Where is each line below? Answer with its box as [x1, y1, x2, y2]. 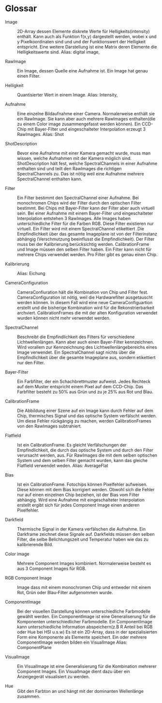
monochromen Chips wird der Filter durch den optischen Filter [17, 200, 142, 206]
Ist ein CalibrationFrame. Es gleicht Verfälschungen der [17, 442, 127, 447]
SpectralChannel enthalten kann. [17, 176, 82, 182]
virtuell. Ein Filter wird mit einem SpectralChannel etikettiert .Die [17, 225, 144, 231]
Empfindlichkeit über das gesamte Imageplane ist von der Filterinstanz [17, 231, 158, 237]
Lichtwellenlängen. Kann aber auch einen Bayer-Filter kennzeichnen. [17, 339, 154, 345]
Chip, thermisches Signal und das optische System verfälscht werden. [17, 412, 157, 418]
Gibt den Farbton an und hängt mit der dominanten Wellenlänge [17, 688, 144, 694]
